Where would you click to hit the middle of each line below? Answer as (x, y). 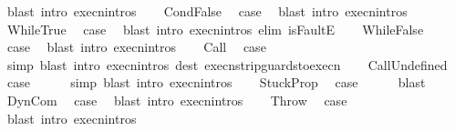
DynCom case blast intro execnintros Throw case (177, 100)
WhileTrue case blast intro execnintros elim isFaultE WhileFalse (215, 29)
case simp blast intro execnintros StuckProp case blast (216, 82)
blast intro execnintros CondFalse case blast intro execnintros (207, 11)
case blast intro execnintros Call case (136, 47)
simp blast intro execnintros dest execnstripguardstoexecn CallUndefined (227, 64)
